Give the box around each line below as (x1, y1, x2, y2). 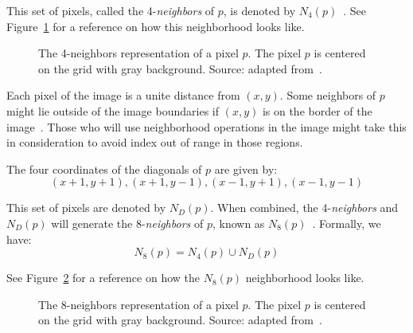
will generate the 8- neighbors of (51, 214, 204, 231)
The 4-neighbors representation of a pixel (38, 45, 239, 61)
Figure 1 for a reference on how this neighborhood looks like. (6, 18, 305, 34)
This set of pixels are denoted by (6, 199, 166, 216)
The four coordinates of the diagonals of (6, 160, 202, 177)
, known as (212, 214, 265, 231)
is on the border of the (262, 102, 372, 119)
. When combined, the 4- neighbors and (210, 199, 399, 216)
